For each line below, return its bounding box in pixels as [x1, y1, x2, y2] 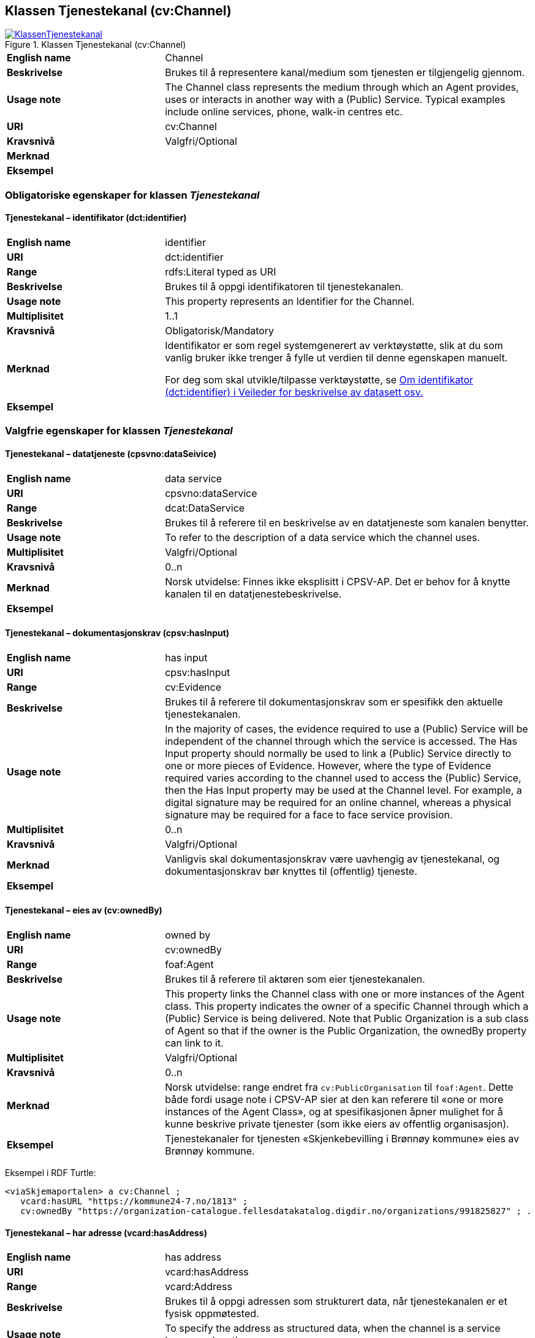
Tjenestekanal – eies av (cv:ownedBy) [5, 905, 162, 916]
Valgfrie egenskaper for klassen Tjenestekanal [5, 425, 233, 437]
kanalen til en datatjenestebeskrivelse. [165, 587, 342, 600]
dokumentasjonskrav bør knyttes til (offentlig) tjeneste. [165, 864, 417, 877]
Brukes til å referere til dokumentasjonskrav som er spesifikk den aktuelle [165, 695, 503, 708]
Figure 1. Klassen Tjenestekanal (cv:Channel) [5, 39, 186, 50]
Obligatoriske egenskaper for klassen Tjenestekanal [5, 188, 260, 201]
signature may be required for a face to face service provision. [165, 808, 453, 821]
